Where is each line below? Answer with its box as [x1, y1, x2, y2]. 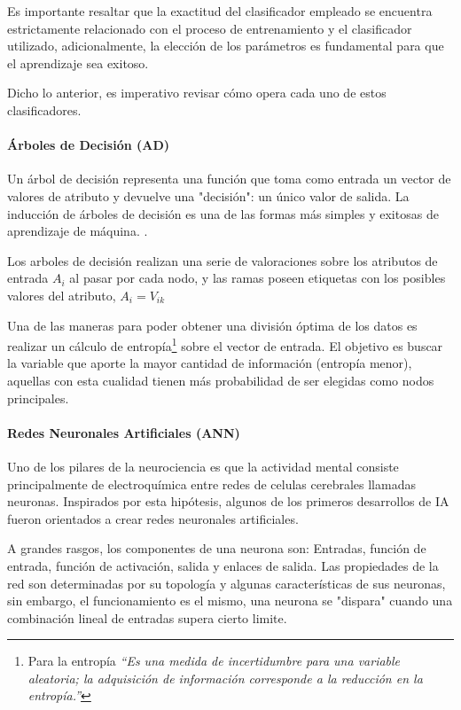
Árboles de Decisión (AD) [7, 136, 170, 154]
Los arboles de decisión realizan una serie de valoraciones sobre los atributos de [7, 251, 438, 269]
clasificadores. [7, 100, 82, 119]
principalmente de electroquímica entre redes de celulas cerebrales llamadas [7, 474, 416, 493]
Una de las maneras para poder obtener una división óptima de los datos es [7, 316, 418, 334]
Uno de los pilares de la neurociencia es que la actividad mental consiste [7, 456, 399, 475]
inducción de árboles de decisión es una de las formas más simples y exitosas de [7, 204, 439, 222]
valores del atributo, [7, 285, 116, 304]
